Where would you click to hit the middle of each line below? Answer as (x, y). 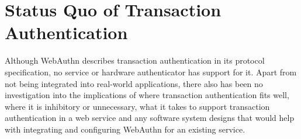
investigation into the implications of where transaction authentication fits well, (147, 95)
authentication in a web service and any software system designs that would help (150, 118)
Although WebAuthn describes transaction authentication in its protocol (135, 60)
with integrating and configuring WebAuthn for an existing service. (125, 129)
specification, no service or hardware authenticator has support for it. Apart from (151, 72)
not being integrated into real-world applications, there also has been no (134, 83)
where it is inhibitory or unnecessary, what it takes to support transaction (137, 106)
